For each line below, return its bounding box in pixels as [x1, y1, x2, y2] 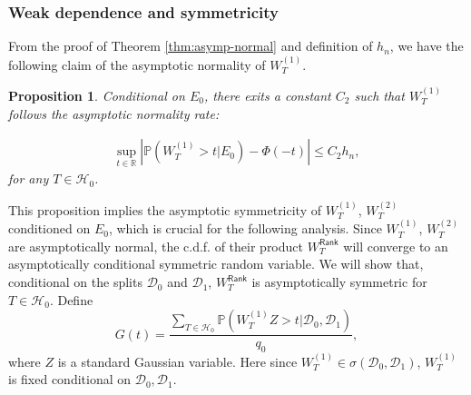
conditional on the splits [8, 272, 142, 291]
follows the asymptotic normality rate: [8, 104, 220, 123]
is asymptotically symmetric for [251, 272, 427, 291]
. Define [49, 290, 93, 309]
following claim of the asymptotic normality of [8, 54, 266, 74]
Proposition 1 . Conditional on [8, 86, 185, 105]
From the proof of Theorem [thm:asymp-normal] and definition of [8, 36, 373, 55]
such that [354, 86, 405, 105]
